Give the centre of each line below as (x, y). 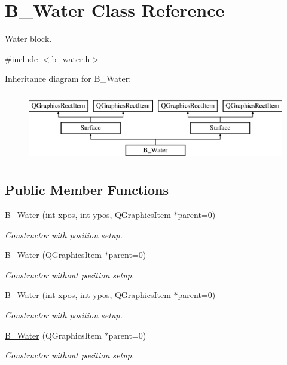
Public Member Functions (87, 190)
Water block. (28, 39)
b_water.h (71, 58)
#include (22, 58)
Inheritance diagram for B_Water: (68, 79)
